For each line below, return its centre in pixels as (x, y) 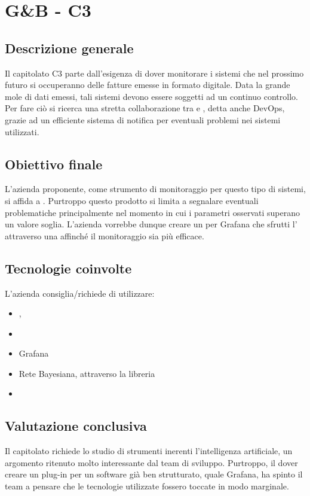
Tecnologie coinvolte (68, 268)
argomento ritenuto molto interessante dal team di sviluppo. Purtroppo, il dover (151, 462)
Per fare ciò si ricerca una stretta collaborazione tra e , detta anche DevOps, (145, 108)
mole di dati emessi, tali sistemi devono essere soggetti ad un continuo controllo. (151, 96)
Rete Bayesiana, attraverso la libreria (87, 373)
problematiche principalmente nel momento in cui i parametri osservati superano (152, 212)
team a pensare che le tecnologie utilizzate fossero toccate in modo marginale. (147, 486)
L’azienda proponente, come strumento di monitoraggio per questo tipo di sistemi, (155, 189)
